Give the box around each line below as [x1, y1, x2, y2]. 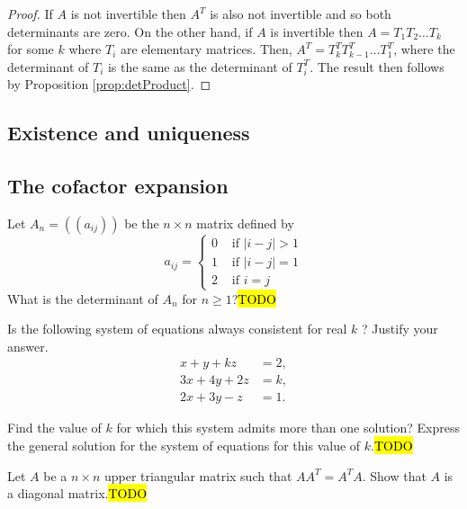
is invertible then [270, 22, 364, 40]
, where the [393, 40, 455, 58]
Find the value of [7, 418, 102, 437]
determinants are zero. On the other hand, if [7, 22, 253, 40]
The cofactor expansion [7, 172, 229, 200]
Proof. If [7, 4, 53, 22]
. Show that [362, 466, 427, 485]
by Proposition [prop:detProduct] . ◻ [7, 75, 211, 94]
